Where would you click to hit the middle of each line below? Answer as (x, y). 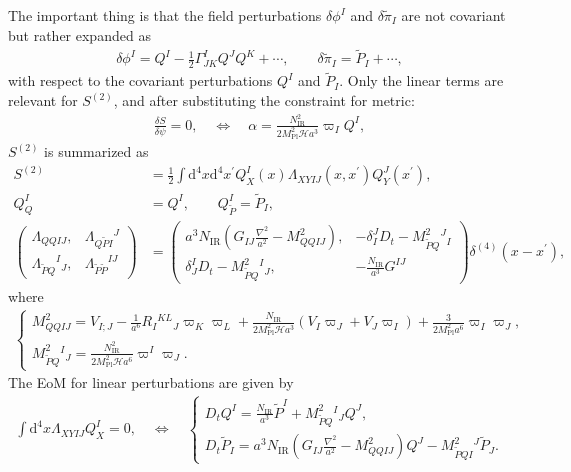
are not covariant (453, 15)
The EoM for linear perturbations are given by (151, 382)
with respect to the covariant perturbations (140, 80)
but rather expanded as (79, 34)
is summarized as (96, 151)
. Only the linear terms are (421, 80)
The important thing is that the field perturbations (165, 15)
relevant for (43, 100)
